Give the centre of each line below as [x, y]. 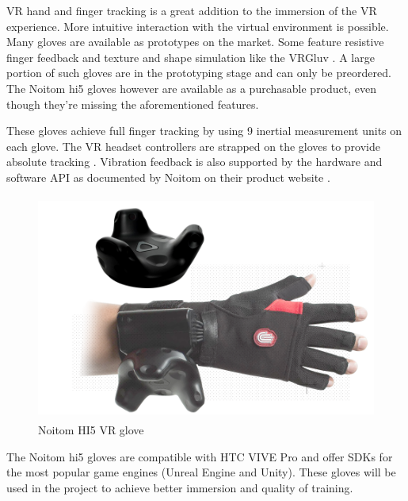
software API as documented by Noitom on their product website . [168, 177]
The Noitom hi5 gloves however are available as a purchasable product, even [192, 88]
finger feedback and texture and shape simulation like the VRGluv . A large [191, 57]
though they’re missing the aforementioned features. [133, 104]
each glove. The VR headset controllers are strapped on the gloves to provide [193, 146]
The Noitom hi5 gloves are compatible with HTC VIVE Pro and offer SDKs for [200, 456]
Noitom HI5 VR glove [91, 430]
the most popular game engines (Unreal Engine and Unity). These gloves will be [201, 472]
